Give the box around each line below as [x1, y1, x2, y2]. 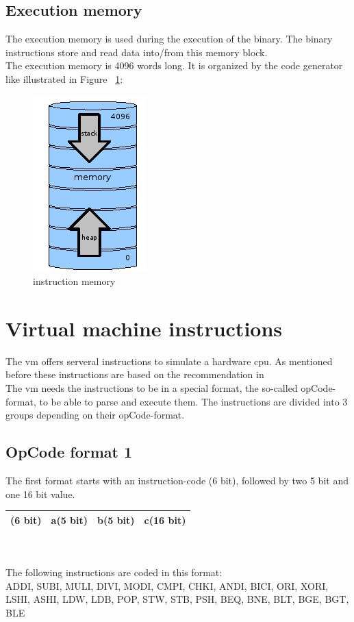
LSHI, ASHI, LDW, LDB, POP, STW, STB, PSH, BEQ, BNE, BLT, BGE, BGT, [5, 592, 349, 606]
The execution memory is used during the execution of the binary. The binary [5, 32, 333, 46]
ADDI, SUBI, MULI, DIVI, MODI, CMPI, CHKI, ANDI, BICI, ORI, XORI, [5, 578, 329, 593]
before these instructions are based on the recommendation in [5, 367, 264, 382]
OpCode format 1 [5, 441, 133, 462]
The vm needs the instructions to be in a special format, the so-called [5, 381, 298, 395]
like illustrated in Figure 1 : [5, 71, 123, 86]
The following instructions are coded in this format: [5, 565, 223, 580]
